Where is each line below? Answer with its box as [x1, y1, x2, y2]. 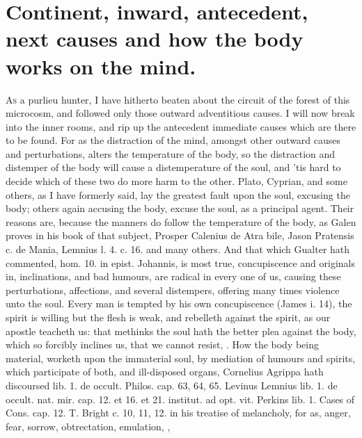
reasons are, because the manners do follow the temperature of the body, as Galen [6, 214, 356, 229]
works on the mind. [6, 51, 196, 80]
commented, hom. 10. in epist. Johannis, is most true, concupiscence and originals [6, 255, 355, 270]
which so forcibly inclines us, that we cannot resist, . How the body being [6, 337, 320, 352]
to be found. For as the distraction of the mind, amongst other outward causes [6, 133, 341, 147]
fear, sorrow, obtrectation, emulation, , [6, 419, 171, 433]
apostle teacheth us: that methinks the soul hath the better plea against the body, [6, 323, 356, 338]
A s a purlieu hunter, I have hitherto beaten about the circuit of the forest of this [6, 92, 350, 106]
